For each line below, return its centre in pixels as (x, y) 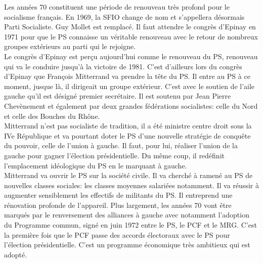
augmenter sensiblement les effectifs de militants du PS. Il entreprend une (118, 195)
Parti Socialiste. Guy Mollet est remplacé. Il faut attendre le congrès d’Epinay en (130, 27)
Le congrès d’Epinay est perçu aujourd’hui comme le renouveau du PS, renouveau (131, 56)
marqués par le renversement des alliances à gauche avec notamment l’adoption (127, 215)
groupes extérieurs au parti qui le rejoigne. (70, 46)
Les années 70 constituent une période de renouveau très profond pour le (117, 7)
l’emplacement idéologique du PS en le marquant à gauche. (96, 165)
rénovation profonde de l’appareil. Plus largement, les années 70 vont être (118, 205)
